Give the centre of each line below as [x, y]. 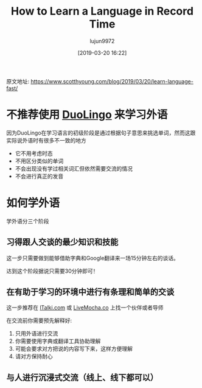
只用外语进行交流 [37, 334]
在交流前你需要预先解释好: [39, 320]
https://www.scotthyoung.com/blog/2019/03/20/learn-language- [112, 81]
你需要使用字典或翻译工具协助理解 [58, 341]
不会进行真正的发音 [39, 176]
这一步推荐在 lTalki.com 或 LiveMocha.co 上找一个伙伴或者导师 [85, 308]
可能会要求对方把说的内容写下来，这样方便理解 [74, 349]
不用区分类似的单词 [39, 161]
